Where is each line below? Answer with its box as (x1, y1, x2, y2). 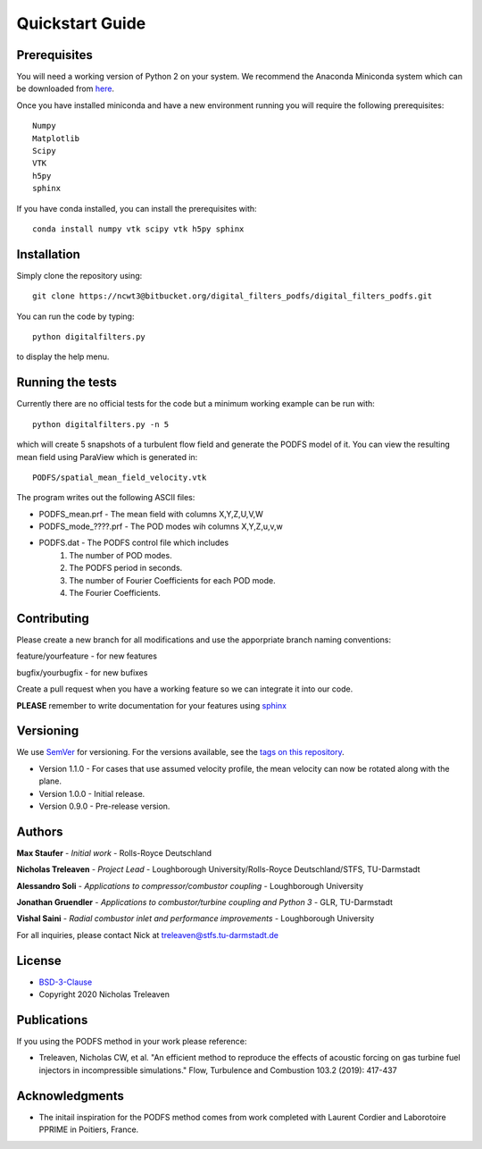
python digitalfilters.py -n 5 (32, 419, 170, 429)
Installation (16, 247, 80, 262)
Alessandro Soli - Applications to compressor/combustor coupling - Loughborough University (16, 880, 364, 891)
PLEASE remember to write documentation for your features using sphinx (16, 700, 287, 710)
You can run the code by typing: (16, 311, 135, 322)
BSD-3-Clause (38, 977, 93, 987)
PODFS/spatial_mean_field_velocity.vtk (32, 472, 207, 482)
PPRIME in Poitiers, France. (38, 1124, 139, 1135)
